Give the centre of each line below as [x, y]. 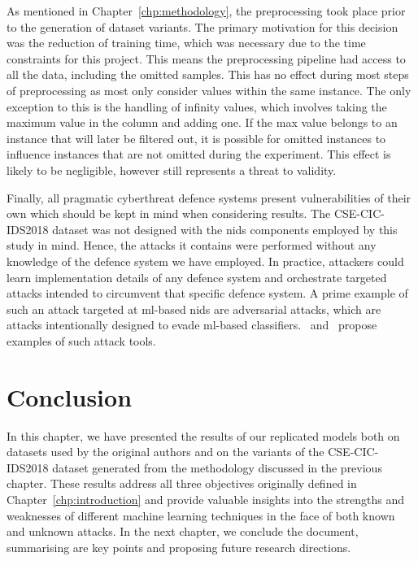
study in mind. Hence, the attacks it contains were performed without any [192, 245]
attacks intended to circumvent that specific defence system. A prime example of [207, 293]
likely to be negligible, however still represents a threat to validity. [172, 170]
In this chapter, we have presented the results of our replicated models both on [203, 435]
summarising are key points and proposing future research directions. [179, 547]
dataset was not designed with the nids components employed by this [225, 229]
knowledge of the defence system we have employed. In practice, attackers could [205, 261]
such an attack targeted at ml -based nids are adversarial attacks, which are [194, 309]
